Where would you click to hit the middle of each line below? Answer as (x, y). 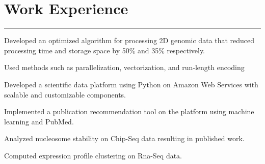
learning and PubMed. (39, 121)
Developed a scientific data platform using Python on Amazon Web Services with (131, 84)
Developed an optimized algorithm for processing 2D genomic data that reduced (129, 40)
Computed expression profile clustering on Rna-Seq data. (93, 155)
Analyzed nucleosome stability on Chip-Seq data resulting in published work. (124, 138)
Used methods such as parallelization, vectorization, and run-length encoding (124, 67)
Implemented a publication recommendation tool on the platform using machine (129, 111)
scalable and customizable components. (65, 94)
